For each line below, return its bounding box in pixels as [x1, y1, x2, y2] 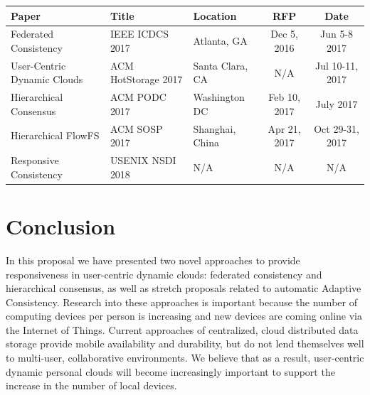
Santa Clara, [193, 58, 248, 72]
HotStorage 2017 [110, 72, 183, 87]
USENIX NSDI [110, 153, 176, 168]
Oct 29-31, [314, 121, 359, 136]
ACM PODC [110, 90, 166, 104]
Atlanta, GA [193, 33, 248, 48]
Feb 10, [268, 90, 300, 104]
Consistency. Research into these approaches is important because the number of [6, 294, 357, 309]
